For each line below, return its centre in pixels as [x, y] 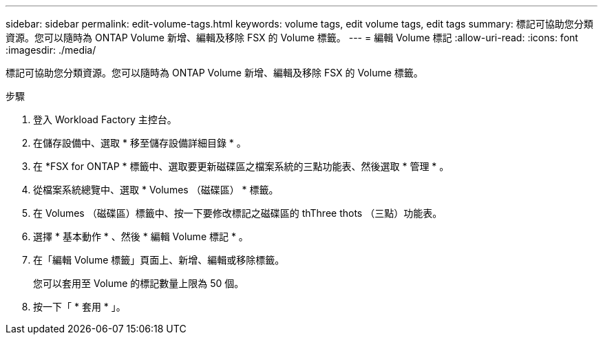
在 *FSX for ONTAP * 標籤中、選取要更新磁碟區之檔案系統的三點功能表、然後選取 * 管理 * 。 [241, 166]
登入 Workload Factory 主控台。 [105, 119]
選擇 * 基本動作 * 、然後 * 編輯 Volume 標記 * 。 [141, 236]
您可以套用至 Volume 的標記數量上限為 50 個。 [139, 283]
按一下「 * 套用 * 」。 [80, 307]
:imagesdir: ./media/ [51, 50]
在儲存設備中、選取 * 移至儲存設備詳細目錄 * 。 [140, 143]
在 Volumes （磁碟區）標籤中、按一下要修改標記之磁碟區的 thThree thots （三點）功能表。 [238, 213]
